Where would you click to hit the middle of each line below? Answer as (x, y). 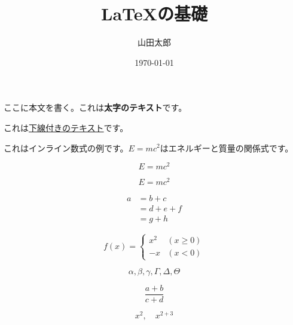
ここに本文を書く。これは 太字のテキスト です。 (95, 107)
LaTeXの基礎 (154, 13)
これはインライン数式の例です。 (66, 148)
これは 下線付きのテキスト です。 (66, 127)
